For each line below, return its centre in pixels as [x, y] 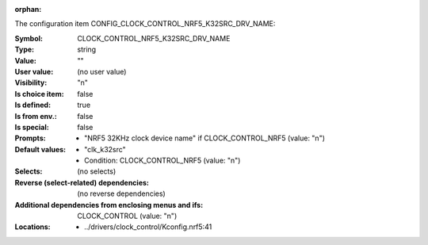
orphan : [28, 9]
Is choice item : [39, 94]
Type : [25, 50]
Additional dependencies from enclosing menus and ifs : [109, 205]
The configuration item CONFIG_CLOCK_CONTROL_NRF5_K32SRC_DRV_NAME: [145, 24]
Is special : [32, 127]
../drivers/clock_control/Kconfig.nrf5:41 [148, 227]
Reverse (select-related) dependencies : [82, 182]
